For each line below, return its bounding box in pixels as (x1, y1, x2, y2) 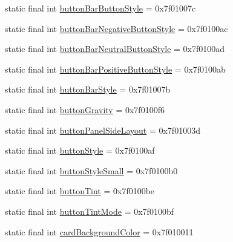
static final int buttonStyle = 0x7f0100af (5, 144, 155, 157)
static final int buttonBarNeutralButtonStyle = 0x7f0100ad (5, 42, 225, 55)
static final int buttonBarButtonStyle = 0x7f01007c (5, 2, 196, 14)
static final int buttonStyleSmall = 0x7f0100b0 (5, 164, 178, 177)
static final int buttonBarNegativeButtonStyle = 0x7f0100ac (5, 22, 228, 34)
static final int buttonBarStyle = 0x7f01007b (5, 83, 171, 96)
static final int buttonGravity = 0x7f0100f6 (5, 103, 165, 116)
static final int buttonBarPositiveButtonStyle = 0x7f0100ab (5, 62, 226, 75)
